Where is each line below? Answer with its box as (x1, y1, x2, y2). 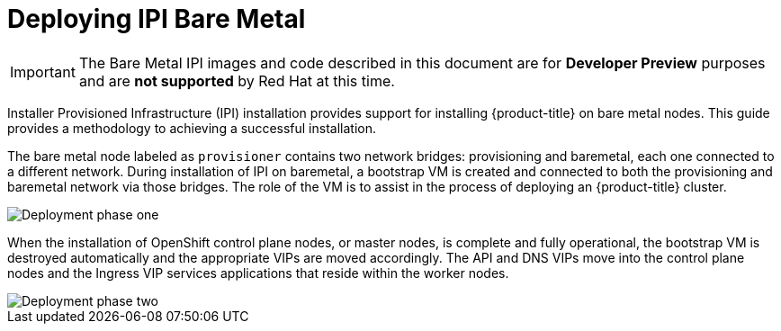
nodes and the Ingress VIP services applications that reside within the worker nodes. (7, 264, 509, 281)
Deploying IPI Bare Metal (7, 4, 306, 34)
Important (10, 62, 76, 81)
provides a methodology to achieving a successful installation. (7, 120, 376, 136)
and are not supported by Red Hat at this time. (78, 71, 395, 90)
